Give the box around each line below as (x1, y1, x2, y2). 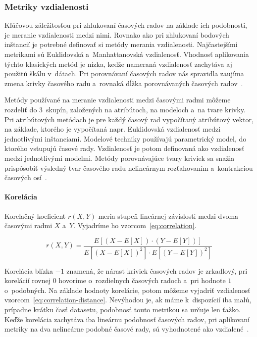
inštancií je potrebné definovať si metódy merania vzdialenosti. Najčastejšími (4, 39, 238, 49)
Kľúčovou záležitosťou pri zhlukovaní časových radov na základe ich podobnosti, (4, 20, 247, 30)
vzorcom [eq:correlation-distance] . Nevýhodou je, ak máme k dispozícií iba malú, (4, 294, 252, 305)
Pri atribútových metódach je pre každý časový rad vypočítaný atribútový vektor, (4, 114, 254, 124)
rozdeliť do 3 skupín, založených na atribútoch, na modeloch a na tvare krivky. (4, 104, 246, 114)
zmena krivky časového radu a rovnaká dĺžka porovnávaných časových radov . (4, 78, 243, 88)
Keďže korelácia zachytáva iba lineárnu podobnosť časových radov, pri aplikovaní (4, 314, 250, 324)
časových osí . (4, 172, 47, 183)
